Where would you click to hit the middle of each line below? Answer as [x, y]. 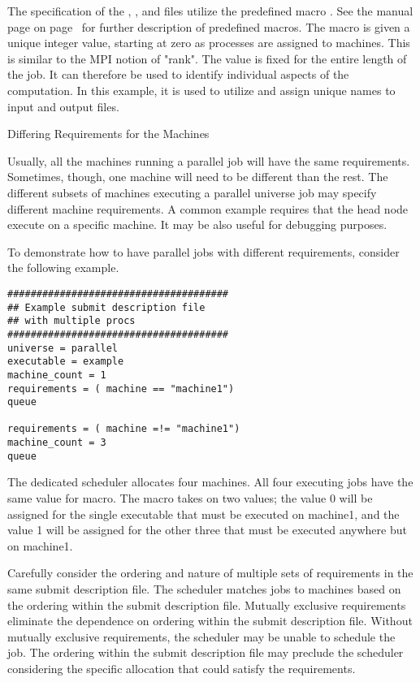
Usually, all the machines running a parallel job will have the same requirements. [209, 160]
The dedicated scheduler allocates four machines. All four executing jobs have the [210, 482]
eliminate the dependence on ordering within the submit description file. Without [210, 621]
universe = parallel [63, 348]
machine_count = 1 [57, 375]
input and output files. [63, 106]
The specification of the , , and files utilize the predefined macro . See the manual [210, 11]
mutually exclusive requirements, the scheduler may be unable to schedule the [201, 636]
